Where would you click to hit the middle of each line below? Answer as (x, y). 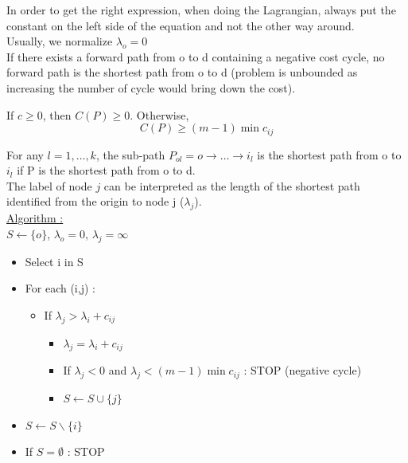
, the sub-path (130, 154)
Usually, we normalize (60, 41)
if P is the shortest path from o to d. (106, 170)
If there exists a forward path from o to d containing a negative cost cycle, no (196, 56)
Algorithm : (35, 218)
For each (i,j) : (60, 288)
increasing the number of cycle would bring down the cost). (151, 87)
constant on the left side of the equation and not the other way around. (181, 25)
